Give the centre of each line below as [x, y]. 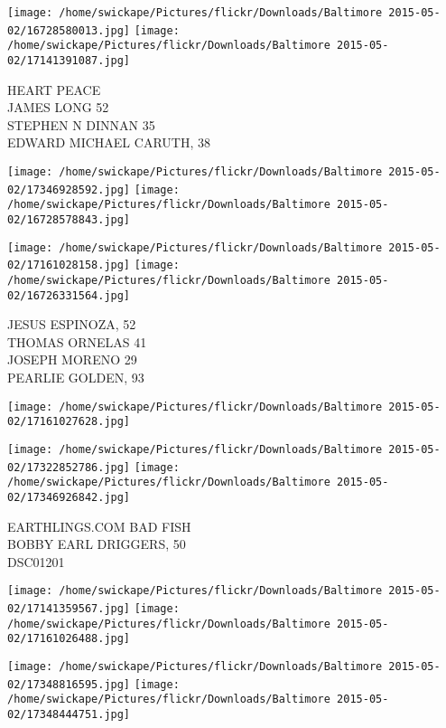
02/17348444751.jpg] [69, 714]
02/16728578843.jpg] [69, 219]
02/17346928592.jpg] [69, 189]
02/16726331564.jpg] [69, 295]
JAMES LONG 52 [58, 107]
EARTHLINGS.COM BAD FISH [99, 526]
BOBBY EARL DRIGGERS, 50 [97, 544]
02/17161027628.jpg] [69, 422]
